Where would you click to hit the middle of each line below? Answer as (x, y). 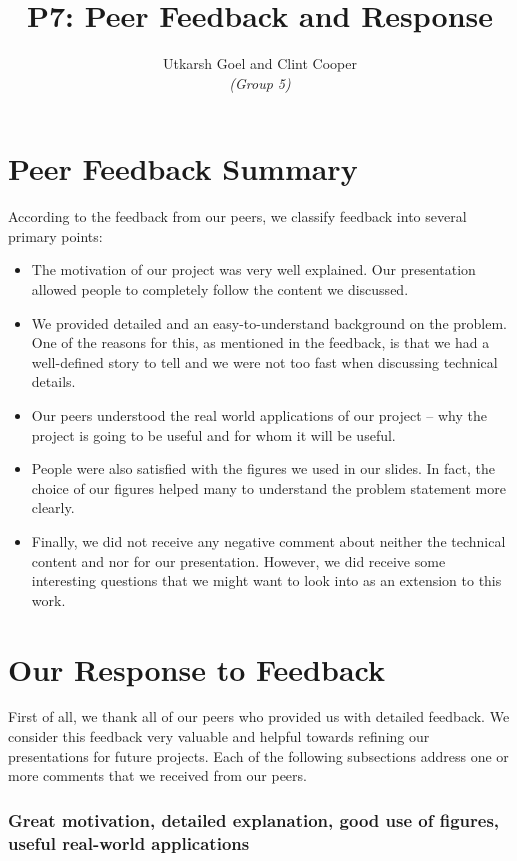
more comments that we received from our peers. (157, 775)
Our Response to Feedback (196, 668)
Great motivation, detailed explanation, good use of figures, (254, 819)
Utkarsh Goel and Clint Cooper (260, 63)
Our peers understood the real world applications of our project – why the (259, 415)
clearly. (53, 507)
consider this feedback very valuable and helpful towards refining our (219, 736)
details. (53, 381)
